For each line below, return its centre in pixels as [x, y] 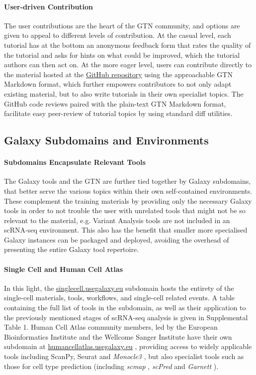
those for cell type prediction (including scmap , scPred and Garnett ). [111, 366]
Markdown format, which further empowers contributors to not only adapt [118, 84]
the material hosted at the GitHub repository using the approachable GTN [118, 74]
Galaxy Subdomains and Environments [106, 140]
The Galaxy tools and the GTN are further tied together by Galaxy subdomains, [128, 181]
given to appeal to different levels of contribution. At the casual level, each [118, 35]
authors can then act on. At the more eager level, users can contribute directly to [128, 64]
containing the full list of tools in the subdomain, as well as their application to [125, 308]
